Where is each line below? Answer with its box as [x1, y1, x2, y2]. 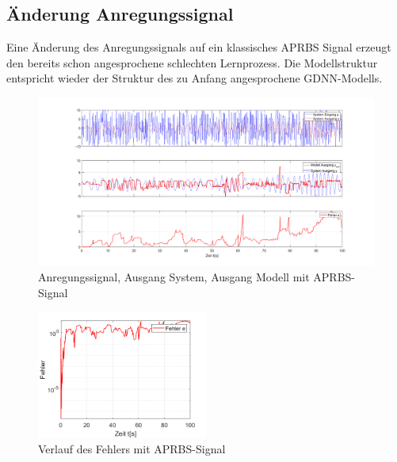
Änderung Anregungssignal [6, 2, 234, 26]
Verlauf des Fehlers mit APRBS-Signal [38, 440, 226, 456]
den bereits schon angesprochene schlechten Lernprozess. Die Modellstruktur [6, 54, 378, 71]
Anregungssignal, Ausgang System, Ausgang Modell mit [38, 268, 310, 284]
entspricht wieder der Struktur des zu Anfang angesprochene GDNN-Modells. [6, 70, 383, 86]
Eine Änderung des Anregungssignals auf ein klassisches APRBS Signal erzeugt [6, 39, 391, 55]
